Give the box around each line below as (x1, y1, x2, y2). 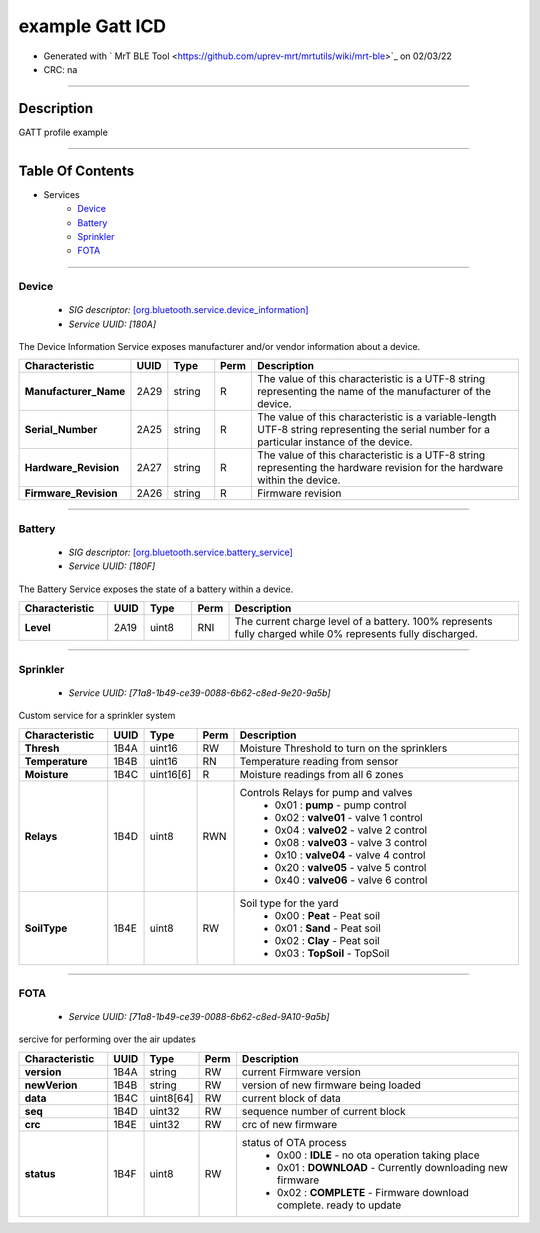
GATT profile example (18, 126, 109, 138)
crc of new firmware (241, 1117, 338, 1131)
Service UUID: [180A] (68, 318, 157, 330)
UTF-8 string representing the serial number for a (256, 423, 490, 437)
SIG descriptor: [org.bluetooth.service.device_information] (68, 304, 309, 316)
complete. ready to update (276, 1198, 402, 1212)
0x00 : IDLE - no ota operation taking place (276, 1148, 480, 1162)
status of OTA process (241, 1135, 347, 1149)
